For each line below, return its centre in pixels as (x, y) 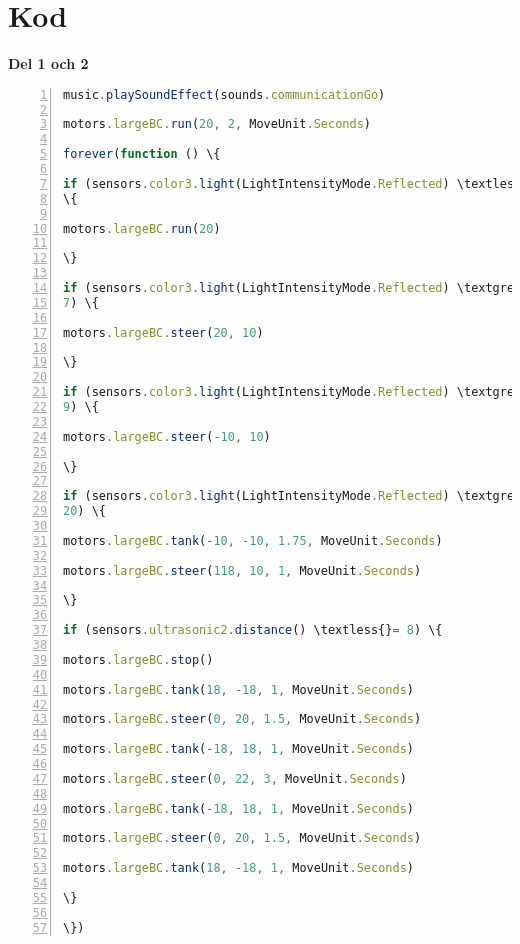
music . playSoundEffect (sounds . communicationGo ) (224, 94)
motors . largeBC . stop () (138, 659)
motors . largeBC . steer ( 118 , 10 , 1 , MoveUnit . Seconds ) (242, 570)
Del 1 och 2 (48, 63)
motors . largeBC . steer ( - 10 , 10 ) (167, 436)
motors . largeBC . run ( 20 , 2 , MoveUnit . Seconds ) (217, 124)
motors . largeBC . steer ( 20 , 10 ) (163, 332)
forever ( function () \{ (142, 154)
